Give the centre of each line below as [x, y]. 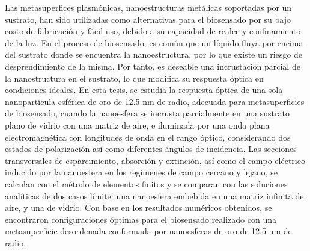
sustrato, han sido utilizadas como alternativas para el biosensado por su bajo [148, 19]
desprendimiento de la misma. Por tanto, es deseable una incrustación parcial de [153, 66]
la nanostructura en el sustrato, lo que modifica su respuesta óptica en [134, 78]
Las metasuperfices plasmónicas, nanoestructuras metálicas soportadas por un [148, 7]
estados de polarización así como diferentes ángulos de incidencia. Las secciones [151, 149]
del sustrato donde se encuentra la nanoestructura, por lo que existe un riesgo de [153, 54]
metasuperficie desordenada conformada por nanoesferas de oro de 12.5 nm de [148, 231]
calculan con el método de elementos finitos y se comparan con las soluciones [146, 183]
